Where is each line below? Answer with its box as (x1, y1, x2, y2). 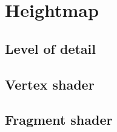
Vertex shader (5, 74, 95, 93)
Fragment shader (5, 110, 113, 129)
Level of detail (5, 39, 96, 58)
